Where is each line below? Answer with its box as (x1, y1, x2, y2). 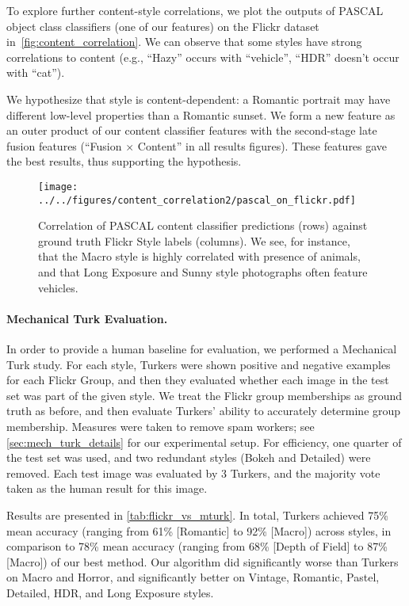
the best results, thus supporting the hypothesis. (6, 153, 242, 170)
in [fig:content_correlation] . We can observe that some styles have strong (6, 33, 362, 50)
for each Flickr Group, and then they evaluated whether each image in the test (6, 372, 389, 388)
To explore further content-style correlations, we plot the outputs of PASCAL (6, 2, 384, 18)
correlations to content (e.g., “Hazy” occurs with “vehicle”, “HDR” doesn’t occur (6, 48, 399, 65)
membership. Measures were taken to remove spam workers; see (6, 417, 315, 434)
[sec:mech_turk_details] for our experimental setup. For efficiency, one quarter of (6, 433, 402, 450)
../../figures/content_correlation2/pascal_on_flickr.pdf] (38, 194, 356, 206)
